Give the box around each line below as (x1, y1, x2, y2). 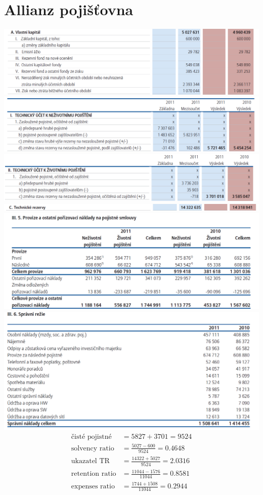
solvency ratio (71, 444, 114, 452)
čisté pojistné (71, 433, 112, 441)
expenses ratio (71, 483, 115, 490)
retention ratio (71, 470, 116, 478)
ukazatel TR (71, 458, 110, 465)
